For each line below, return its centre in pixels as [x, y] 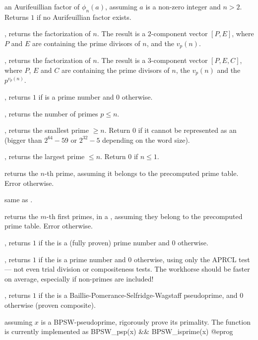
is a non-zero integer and [183, 6]
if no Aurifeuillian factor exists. [84, 17]
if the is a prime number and [82, 259]
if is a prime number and [76, 97]
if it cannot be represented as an [187, 130]
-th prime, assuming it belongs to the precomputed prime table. [141, 173]
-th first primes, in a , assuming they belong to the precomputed [144, 216]
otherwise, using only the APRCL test [192, 259]
